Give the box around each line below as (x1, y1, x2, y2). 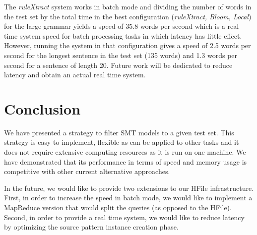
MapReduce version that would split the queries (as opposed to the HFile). (4, 202, 232, 213)
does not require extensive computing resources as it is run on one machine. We (4, 147, 246, 157)
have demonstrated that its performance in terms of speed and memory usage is (4, 156, 247, 167)
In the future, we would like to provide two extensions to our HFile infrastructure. (4, 182, 254, 193)
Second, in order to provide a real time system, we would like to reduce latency (4, 212, 245, 222)
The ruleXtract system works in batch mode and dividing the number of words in (4, 1, 252, 11)
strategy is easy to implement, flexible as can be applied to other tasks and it (4, 137, 239, 147)
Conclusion (4, 98, 81, 118)
